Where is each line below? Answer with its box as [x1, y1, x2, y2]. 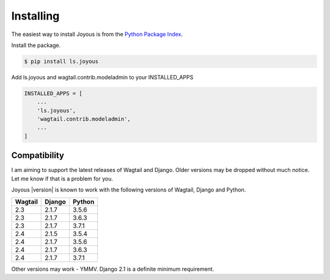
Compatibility [11, 150, 64, 161]
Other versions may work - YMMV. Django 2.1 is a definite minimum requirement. [11, 265, 215, 273]
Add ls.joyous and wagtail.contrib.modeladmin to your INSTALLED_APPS [11, 73, 194, 81]
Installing [11, 9, 60, 23]
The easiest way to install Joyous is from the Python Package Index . [11, 31, 183, 38]
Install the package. [11, 41, 61, 49]
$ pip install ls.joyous [24, 58, 99, 65]
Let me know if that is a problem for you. [11, 174, 113, 182]
